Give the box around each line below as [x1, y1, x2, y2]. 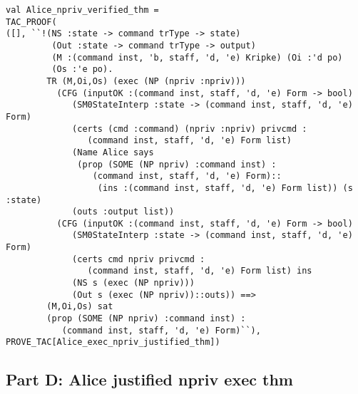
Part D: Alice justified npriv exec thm [6, 368, 293, 390]
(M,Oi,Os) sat [46, 301, 113, 312]
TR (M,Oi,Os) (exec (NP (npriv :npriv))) [46, 76, 246, 86]
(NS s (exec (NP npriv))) [72, 278, 195, 289]
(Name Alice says [72, 147, 154, 157]
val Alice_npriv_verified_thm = [6, 5, 159, 15]
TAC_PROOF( [6, 16, 57, 27]
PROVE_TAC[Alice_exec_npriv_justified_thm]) [6, 337, 220, 348]
